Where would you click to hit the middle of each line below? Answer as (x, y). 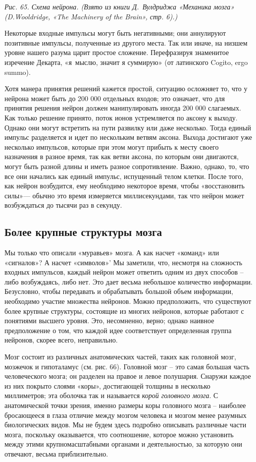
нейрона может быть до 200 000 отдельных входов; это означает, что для (115, 98)
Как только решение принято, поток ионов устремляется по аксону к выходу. (121, 117)
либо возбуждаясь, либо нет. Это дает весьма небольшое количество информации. (128, 281)
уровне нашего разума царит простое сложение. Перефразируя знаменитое (117, 52)
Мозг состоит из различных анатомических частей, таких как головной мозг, (120, 357)
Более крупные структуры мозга (83, 232)
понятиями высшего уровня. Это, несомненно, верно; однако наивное (109, 320)
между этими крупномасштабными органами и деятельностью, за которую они (124, 444)
